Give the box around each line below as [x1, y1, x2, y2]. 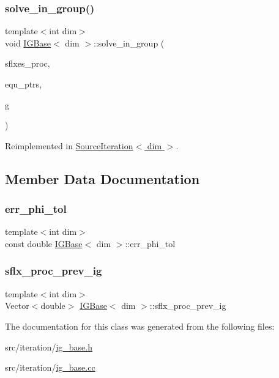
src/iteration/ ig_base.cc [5, 361, 95, 374]
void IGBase [5, 36, 51, 49]
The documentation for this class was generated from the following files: [5, 319, 275, 332]
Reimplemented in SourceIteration [5, 139, 133, 152]
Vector [5, 299, 29, 312]
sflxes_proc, [5, 57, 50, 70]
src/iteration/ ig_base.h [5, 340, 92, 353]
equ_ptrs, [5, 78, 42, 90]
